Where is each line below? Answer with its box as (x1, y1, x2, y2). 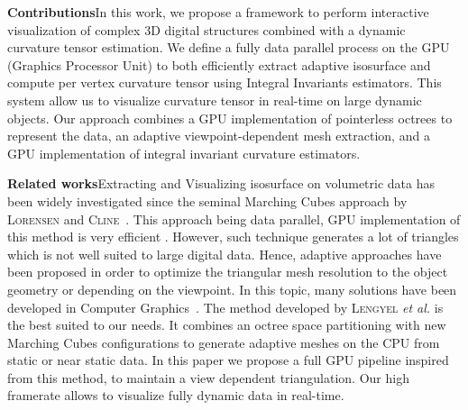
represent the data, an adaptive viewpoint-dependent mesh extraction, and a (7, 126, 430, 145)
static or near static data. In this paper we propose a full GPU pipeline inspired (7, 351, 449, 369)
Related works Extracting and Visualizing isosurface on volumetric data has (7, 174, 436, 193)
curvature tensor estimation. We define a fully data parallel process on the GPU (7, 38, 450, 57)
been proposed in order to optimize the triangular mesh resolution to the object (7, 262, 448, 281)
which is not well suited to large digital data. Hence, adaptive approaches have (7, 244, 442, 263)
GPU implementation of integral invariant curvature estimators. (7, 143, 361, 162)
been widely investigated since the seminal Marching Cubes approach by (7, 191, 408, 210)
